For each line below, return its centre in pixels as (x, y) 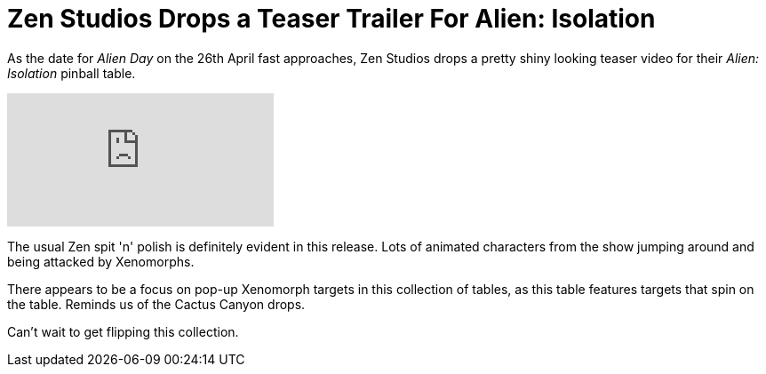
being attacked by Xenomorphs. (101, 261)
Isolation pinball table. (72, 73)
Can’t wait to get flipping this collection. (123, 331)
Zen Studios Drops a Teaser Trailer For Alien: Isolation (331, 19)
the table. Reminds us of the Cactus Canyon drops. (156, 304)
